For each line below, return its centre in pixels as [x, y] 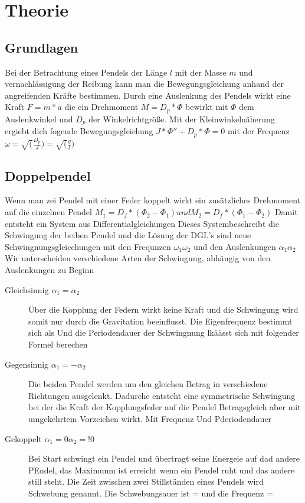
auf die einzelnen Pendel [48, 212]
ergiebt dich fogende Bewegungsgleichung [79, 131]
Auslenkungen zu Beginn [50, 270]
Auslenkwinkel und [39, 119]
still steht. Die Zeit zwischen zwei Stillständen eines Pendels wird [146, 481]
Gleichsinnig [27, 289]
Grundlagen [42, 47]
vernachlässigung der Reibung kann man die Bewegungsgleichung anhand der [144, 84]
